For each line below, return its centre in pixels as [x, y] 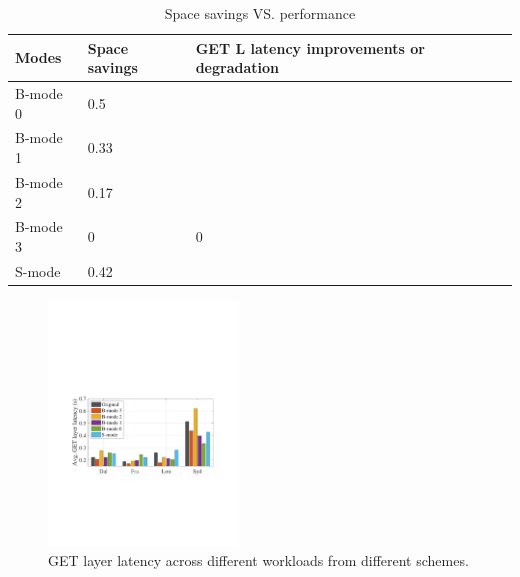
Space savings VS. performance [260, 13]
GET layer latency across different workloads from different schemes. [258, 560]
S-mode [38, 270]
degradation [237, 67]
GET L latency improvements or [310, 47]
